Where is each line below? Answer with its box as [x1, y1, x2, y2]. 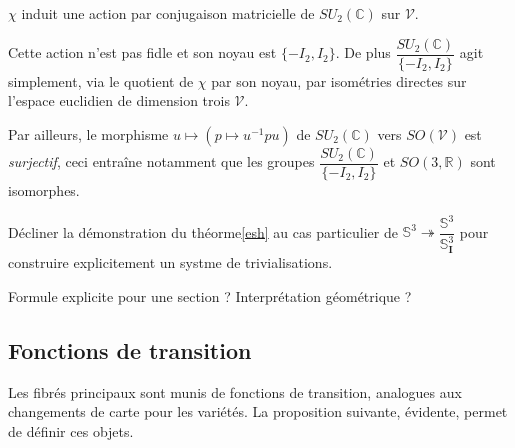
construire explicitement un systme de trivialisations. [8, 252, 333, 273]
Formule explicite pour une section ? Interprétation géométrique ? [8, 285, 412, 306]
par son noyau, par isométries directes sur [211, 70, 467, 91]
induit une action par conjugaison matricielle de [21, 3, 315, 23]
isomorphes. [8, 179, 80, 200]
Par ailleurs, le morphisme [8, 123, 169, 144]
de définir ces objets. [8, 420, 134, 441]
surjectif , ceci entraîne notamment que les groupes [8, 151, 315, 172]
